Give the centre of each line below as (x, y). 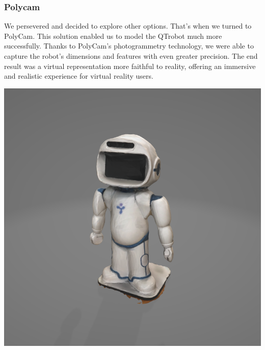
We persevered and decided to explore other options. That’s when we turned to (128, 26)
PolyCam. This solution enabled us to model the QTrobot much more (113, 36)
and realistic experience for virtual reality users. (79, 76)
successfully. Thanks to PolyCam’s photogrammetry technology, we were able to (129, 46)
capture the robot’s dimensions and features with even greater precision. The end (131, 56)
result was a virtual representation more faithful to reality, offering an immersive (130, 66)
